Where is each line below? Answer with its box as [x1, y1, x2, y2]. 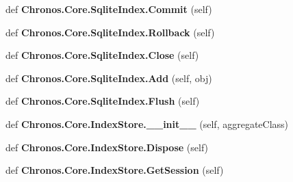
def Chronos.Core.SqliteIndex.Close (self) [5, 48, 199, 62]
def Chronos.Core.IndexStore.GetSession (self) [5, 163, 224, 177]
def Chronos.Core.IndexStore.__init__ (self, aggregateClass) [5, 116, 289, 131]
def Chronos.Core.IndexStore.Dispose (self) [5, 140, 209, 154]
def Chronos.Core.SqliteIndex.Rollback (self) [5, 25, 215, 39]
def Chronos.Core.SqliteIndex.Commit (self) [5, 2, 212, 16]
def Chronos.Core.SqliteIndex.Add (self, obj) [5, 70, 212, 85]
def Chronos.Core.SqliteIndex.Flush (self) [5, 94, 200, 108]
